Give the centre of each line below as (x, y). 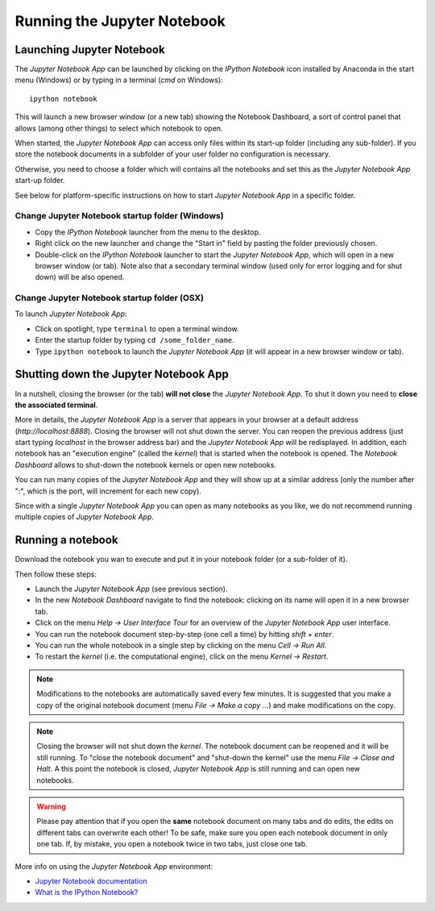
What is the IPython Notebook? (87, 892)
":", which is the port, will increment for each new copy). (108, 491)
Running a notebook (66, 540)
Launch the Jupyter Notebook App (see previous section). (131, 589)
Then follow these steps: (56, 574)
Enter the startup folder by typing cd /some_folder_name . (135, 340)
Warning (51, 806)
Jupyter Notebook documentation (91, 881)
